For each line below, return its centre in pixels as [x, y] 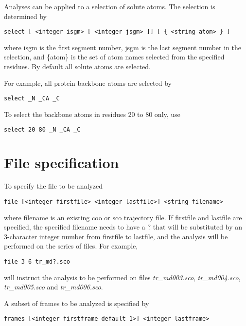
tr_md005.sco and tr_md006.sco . [53, 287]
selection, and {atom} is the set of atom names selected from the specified [114, 57]
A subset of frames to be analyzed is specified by [77, 303]
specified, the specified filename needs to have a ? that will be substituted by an [123, 227]
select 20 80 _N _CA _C [42, 130]
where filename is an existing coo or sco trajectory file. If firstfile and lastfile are [123, 217]
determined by [25, 16]
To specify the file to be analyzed [53, 186]
